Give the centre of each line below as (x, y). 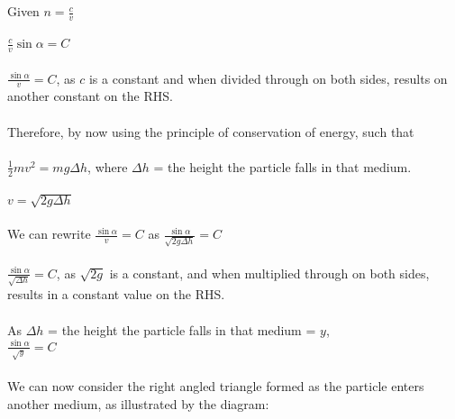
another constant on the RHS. (90, 96)
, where (108, 166)
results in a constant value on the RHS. (116, 294)
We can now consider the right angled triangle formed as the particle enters (216, 386)
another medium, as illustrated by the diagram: (138, 403)
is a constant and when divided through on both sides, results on (268, 78)
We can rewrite (49, 234)
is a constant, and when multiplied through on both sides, (269, 273)
